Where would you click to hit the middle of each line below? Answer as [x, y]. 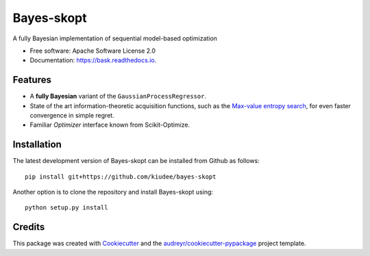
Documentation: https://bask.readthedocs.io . [93, 60]
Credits [29, 227]
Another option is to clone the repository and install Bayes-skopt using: [113, 192]
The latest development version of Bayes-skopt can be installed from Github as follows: [136, 161]
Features [32, 80]
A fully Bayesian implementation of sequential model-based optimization [115, 38]
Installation [37, 145]
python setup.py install [66, 208]
